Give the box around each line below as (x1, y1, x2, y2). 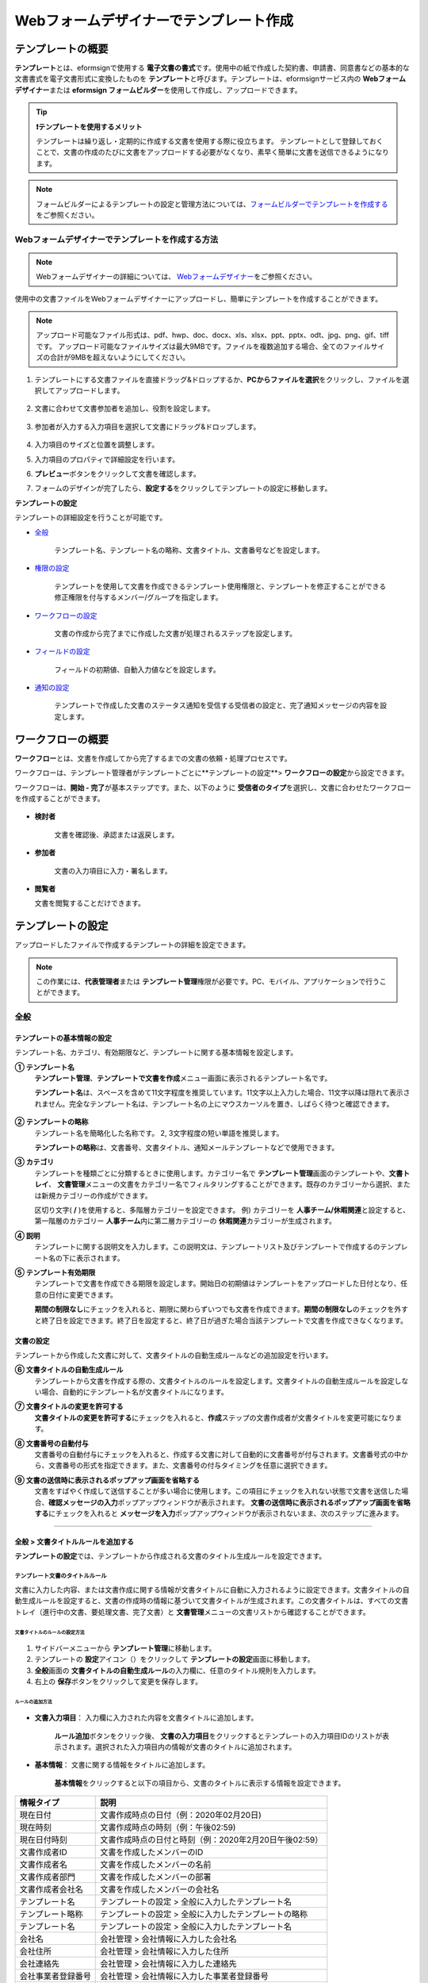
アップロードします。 (55, 385, 124, 396)
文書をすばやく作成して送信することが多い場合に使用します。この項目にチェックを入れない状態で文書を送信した (34, 1486, 402, 1496)
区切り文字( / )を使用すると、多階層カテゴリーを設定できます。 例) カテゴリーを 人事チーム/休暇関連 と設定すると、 (34, 1206, 410, 1214)
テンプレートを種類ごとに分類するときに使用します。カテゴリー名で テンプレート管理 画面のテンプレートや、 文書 (34, 1168, 403, 1178)
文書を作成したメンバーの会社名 (100, 1884, 220, 1895)
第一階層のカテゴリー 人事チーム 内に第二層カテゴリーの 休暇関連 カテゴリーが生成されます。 (34, 1216, 337, 1225)
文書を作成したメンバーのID (100, 1847, 204, 1858)
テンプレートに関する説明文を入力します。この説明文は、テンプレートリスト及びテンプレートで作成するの (34, 1242, 380, 1252)
